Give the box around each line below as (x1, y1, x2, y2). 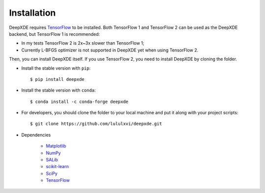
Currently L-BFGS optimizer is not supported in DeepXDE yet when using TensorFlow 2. (21, 47, 199, 53)
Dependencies (21, 132, 51, 138)
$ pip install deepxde (30, 76, 85, 82)
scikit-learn (46, 164, 69, 169)
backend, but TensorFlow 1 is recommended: (9, 31, 100, 37)
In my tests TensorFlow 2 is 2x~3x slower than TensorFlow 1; (21, 40, 145, 46)
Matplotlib (46, 143, 66, 149)
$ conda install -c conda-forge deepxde (30, 98, 129, 104)
